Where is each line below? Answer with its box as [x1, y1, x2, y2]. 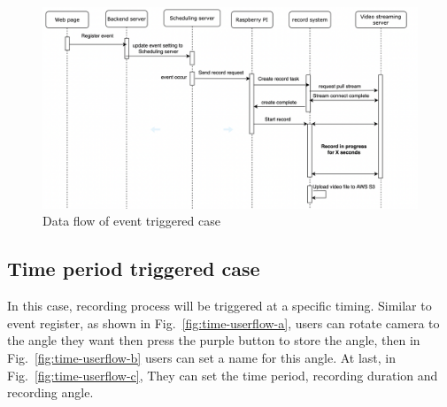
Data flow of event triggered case [42, 211, 220, 230]
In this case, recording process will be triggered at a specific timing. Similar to [7, 296, 432, 315]
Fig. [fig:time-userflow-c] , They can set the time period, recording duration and [7, 365, 438, 384]
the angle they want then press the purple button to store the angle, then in [7, 331, 420, 349]
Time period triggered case [7, 255, 260, 282]
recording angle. [7, 383, 94, 402]
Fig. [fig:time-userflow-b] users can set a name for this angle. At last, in [7, 348, 397, 366]
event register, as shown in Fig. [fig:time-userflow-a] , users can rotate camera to [7, 313, 440, 332]
